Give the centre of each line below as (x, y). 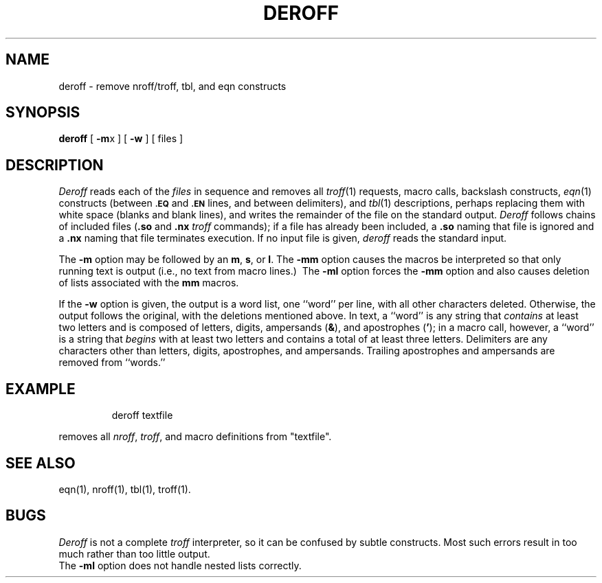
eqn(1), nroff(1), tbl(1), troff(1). (125, 489)
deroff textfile (142, 415)
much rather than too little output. (134, 553)
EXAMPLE (41, 389)
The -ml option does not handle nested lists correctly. (180, 565)
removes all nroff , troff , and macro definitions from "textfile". (195, 437)
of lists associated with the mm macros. (149, 283)
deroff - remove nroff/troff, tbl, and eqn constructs (172, 86)
